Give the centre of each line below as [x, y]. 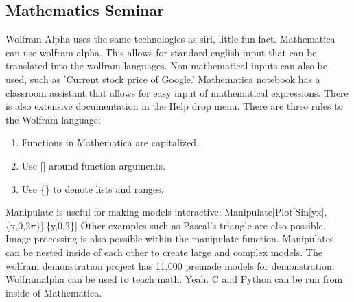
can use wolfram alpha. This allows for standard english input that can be [161, 52]
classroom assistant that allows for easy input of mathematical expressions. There [177, 92]
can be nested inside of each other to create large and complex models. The [164, 252]
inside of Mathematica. [54, 292]
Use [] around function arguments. [93, 165]
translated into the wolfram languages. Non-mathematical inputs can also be [166, 66]
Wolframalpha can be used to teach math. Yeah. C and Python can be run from [174, 279]
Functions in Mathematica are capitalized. [110, 142]
